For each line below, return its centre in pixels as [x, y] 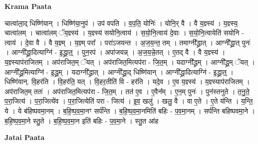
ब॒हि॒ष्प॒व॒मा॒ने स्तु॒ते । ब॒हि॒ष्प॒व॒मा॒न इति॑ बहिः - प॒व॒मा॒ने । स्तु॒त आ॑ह [82, 120]
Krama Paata [28, 6]
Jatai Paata [25, 137]
